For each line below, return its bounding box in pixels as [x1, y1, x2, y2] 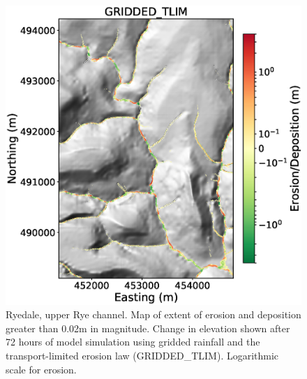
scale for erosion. [6, 362, 77, 376]
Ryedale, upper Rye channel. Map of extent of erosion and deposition [6, 307, 301, 322]
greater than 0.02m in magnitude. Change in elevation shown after [6, 320, 290, 335]
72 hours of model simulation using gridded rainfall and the [6, 334, 260, 349]
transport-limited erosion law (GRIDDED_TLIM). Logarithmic [6, 348, 279, 362]
